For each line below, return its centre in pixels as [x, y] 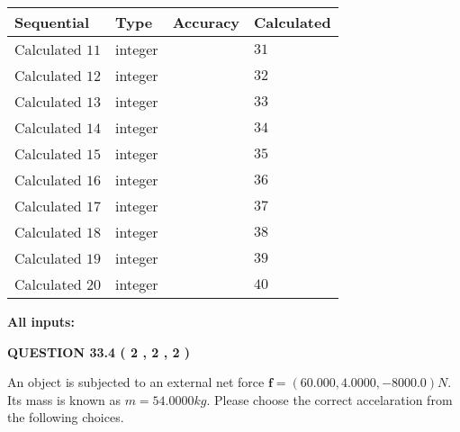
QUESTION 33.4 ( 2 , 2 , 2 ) [99, 351]
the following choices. [66, 417]
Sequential [52, 22]
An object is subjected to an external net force [136, 382]
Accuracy [206, 22]
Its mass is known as [64, 399]
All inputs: [41, 321]
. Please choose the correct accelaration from [329, 399]
